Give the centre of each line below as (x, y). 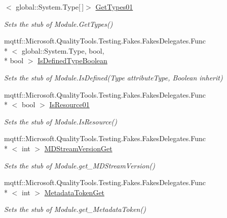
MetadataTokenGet (74, 192)
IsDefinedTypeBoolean (72, 60)
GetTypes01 (114, 7)
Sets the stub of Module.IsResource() (61, 121)
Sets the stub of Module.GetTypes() (59, 24)
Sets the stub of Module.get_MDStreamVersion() (80, 165)
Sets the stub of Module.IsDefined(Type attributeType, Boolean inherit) (113, 77)
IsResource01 (69, 104)
